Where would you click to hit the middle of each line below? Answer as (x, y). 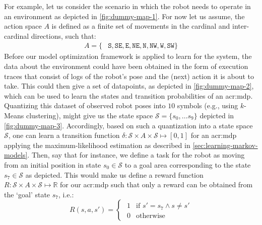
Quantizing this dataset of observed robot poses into (85, 105)
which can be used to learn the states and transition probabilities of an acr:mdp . (128, 95)
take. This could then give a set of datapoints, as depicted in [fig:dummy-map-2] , (129, 86)
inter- (241, 26)
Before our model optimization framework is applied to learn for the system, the (128, 56)
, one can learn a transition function (64, 135)
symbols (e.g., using (208, 105)
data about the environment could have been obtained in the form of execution (126, 66)
